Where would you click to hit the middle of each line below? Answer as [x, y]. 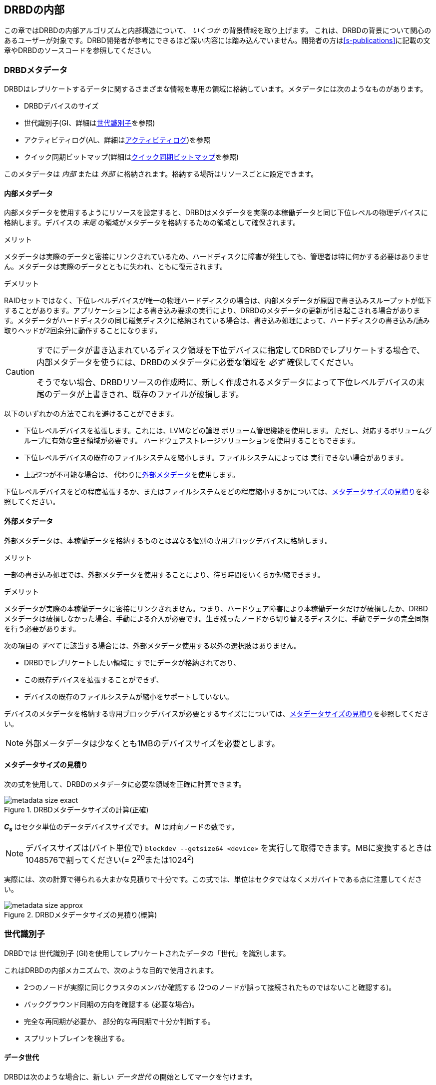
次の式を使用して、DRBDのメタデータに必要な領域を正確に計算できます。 [125, 784]
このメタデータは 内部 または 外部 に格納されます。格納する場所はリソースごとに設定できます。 [161, 174]
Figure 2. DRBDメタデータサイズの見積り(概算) [81, 914]
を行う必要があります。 [42, 628]
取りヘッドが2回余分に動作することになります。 [83, 331]
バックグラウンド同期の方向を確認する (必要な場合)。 [111, 1004]
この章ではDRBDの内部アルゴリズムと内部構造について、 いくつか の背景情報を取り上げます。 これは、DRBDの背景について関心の [218, 31]
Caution [20, 372]
